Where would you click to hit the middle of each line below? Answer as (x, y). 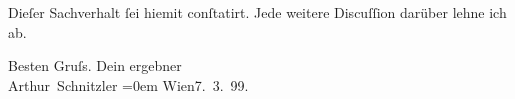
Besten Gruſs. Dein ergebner (95, 65)
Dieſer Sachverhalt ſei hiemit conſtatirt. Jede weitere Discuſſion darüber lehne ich (257, 12)
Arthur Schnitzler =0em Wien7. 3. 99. (128, 84)
